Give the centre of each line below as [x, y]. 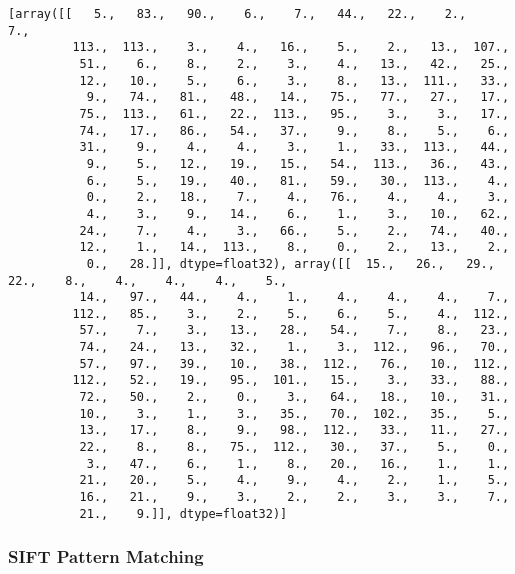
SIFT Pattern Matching [106, 556]
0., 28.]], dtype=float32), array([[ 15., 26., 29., [290, 263]
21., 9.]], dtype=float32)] [183, 513]
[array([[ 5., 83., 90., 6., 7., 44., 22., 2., [237, 14]
